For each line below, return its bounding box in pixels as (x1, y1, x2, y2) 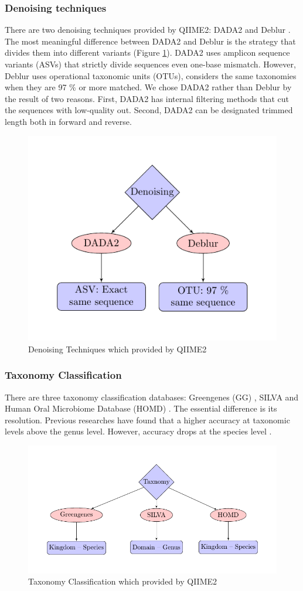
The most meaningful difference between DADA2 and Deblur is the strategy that (5, 35, 296, 47)
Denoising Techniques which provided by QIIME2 (28, 342, 207, 355)
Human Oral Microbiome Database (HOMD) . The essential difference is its (5, 402, 277, 415)
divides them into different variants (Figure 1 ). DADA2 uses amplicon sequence (5, 46, 290, 59)
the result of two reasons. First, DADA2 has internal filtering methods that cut (5, 92, 290, 104)
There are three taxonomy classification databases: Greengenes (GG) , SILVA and (5, 390, 299, 403)
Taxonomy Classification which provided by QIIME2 (28, 575, 217, 587)
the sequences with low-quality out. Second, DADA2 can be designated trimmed (5, 104, 293, 116)
